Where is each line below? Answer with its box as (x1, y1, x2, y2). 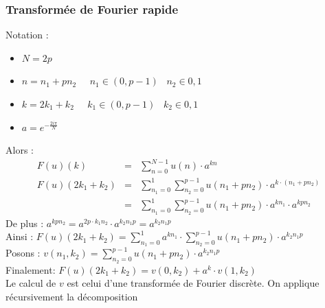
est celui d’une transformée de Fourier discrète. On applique (67, 276, 320, 290)
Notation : (5, 27, 49, 42)
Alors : (5, 143, 34, 157)
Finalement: (5, 262, 56, 276)
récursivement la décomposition (5, 289, 138, 303)
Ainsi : (5, 229, 34, 244)
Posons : (5, 246, 41, 260)
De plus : (5, 215, 44, 230)
